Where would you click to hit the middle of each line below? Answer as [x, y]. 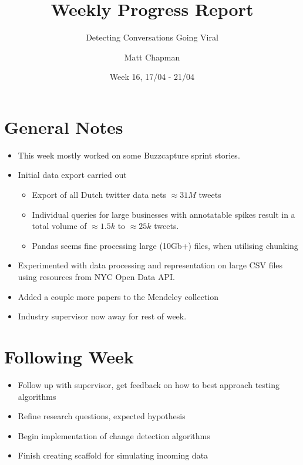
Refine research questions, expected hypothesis [102, 416]
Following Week [69, 356]
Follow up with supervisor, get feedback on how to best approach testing [149, 384]
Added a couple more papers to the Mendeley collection [118, 296]
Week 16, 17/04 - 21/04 [152, 77]
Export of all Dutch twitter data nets [99, 195]
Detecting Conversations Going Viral [152, 37]
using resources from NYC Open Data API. [96, 277]
